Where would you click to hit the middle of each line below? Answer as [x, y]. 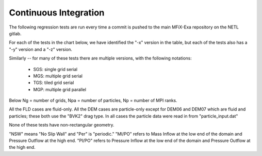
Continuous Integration [57, 13]
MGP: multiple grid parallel [60, 89]
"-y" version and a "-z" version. [41, 49]
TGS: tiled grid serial [54, 83]
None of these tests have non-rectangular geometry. [62, 125]
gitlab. [15, 33]
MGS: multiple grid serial [58, 76]
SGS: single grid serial [55, 69]
